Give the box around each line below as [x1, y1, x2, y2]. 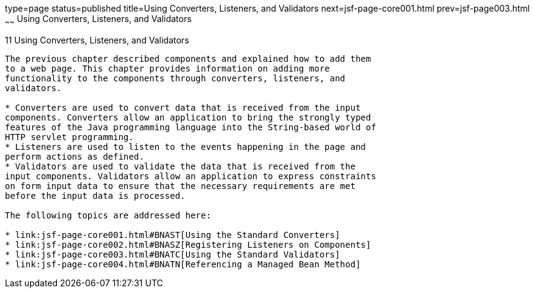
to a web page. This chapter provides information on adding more [5, 63, 330, 73]
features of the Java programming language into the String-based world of [5, 122, 376, 132]
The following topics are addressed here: [5, 210, 212, 220]
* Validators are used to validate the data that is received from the [5, 161, 356, 171]
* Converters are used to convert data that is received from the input [5, 102, 361, 113]
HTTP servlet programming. [5, 132, 134, 142]
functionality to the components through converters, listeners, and [5, 73, 346, 83]
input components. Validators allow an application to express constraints [5, 171, 376, 181]
